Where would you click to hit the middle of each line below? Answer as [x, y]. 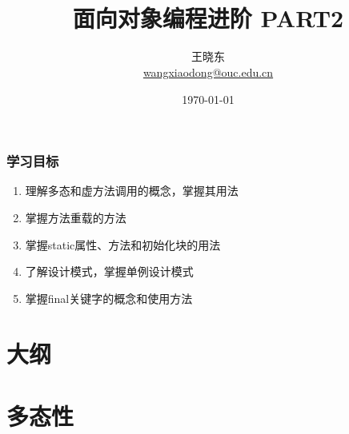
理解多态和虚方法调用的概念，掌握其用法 [132, 191]
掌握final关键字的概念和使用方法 [109, 298]
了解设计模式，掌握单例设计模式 [109, 271]
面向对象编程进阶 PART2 [208, 18]
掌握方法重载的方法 [76, 217]
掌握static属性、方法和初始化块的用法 [123, 244]
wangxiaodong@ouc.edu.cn [208, 72]
